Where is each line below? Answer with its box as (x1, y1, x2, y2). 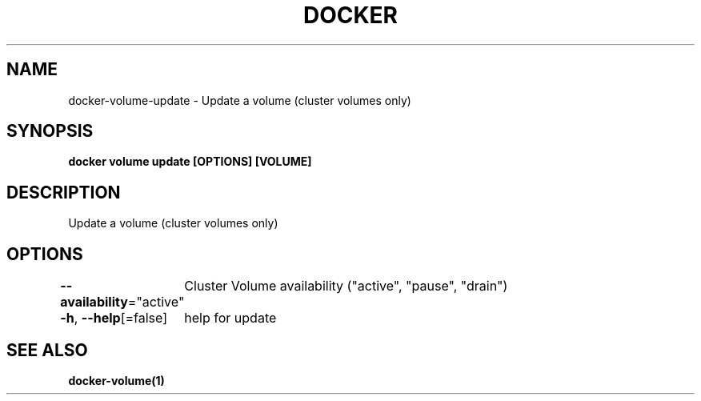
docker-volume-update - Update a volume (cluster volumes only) (68, 93, 411, 107)
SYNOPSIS (6, 121, 94, 142)
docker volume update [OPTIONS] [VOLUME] (68, 154, 312, 169)
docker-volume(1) (68, 373, 165, 387)
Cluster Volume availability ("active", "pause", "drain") (184, 278, 508, 295)
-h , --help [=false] (60, 310, 168, 327)
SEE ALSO (6, 339, 88, 360)
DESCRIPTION (6, 182, 121, 203)
